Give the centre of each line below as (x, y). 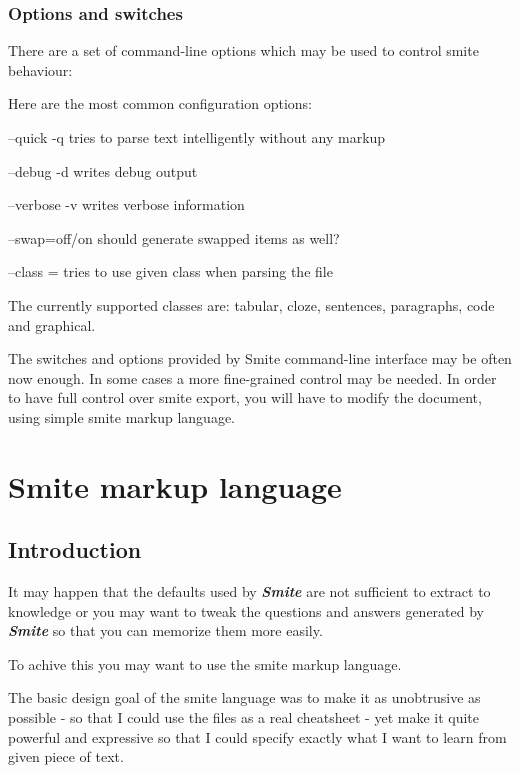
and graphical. (52, 324)
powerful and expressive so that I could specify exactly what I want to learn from (257, 736)
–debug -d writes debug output (103, 170)
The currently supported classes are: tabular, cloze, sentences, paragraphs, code (251, 304)
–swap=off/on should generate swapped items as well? (174, 237)
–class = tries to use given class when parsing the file (170, 271)
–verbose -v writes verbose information (126, 204)
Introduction (75, 549)
